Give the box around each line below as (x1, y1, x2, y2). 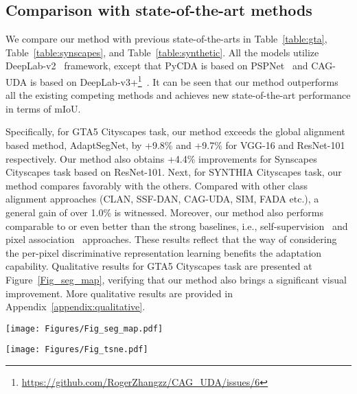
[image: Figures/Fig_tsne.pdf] (5, 345, 148, 355)
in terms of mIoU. (5, 101, 81, 115)
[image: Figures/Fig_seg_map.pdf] (5, 323, 163, 334)
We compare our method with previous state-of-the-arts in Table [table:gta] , (5, 32, 327, 46)
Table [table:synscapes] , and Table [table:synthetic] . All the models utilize (5, 45, 319, 59)
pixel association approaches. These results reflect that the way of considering (5, 232, 337, 246)
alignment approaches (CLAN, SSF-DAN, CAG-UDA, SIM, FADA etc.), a (5, 192, 319, 206)
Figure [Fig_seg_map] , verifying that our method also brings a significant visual (5, 272, 347, 286)
